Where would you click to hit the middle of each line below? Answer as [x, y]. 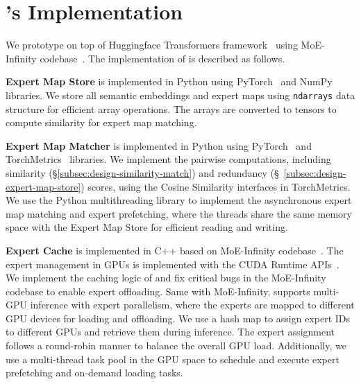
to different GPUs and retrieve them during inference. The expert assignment [170, 332]
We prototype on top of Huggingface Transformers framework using [152, 45]
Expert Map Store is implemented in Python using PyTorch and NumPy [169, 81]
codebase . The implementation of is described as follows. [162, 58]
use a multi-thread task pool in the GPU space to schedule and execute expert [173, 359]
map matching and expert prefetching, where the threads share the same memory [179, 213]
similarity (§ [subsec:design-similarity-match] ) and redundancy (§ [142, 172]
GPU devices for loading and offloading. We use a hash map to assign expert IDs [178, 318]
